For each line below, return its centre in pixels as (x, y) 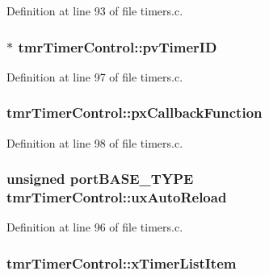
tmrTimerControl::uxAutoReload (117, 197)
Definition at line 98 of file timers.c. (95, 142)
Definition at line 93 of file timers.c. (95, 10)
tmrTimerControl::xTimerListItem (122, 262)
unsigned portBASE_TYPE (100, 179)
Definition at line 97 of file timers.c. (95, 76)
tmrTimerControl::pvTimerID (118, 46)
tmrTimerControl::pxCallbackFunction (134, 112)
